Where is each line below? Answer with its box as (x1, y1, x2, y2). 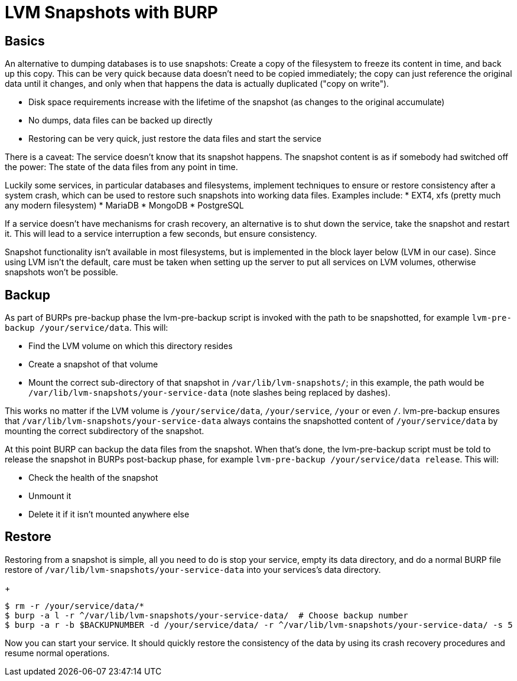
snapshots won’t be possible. (5, 267, 118, 278)
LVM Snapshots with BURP (5, 2, 218, 22)
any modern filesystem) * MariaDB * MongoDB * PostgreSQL (5, 200, 244, 211)
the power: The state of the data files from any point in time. (5, 162, 238, 172)
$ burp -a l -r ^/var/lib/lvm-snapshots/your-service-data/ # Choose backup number (5, 610, 408, 620)
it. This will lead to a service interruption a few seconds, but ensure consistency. (5, 229, 317, 239)
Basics (5, 33, 45, 48)
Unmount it (28, 491, 71, 501)
